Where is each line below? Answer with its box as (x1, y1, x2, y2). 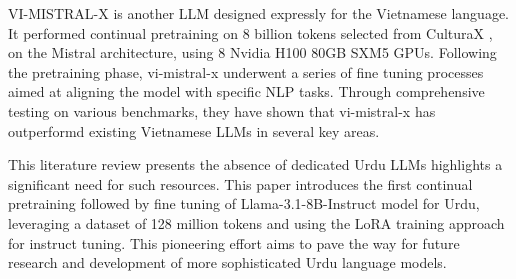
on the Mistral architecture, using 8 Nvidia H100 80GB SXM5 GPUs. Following (8, 42, 497, 63)
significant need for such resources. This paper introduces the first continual (8, 173, 473, 194)
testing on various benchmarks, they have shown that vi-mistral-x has (8, 100, 436, 121)
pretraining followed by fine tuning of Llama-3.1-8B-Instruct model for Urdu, (8, 193, 480, 214)
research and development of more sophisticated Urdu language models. (8, 252, 447, 273)
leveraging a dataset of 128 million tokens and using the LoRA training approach (8, 212, 505, 233)
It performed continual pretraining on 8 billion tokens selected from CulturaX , (8, 22, 493, 43)
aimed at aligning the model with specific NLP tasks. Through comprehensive (8, 81, 485, 102)
